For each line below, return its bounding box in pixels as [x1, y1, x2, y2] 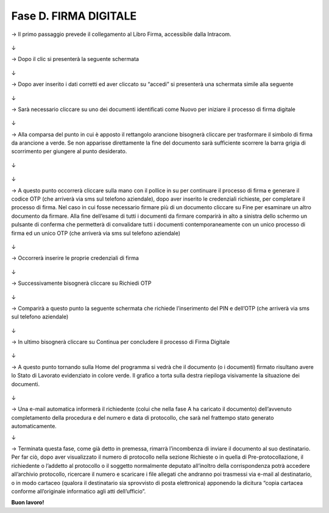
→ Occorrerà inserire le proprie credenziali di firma [11, 254, 140, 262]
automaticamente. [11, 423, 57, 430]
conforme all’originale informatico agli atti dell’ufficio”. [11, 487, 146, 495]
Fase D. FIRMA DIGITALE [11, 9, 137, 23]
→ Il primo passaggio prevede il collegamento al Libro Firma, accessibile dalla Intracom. [11, 30, 232, 38]
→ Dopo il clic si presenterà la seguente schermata [11, 56, 140, 63]
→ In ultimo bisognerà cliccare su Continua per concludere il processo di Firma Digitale [11, 339, 230, 346]
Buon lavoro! [11, 499, 44, 506]
